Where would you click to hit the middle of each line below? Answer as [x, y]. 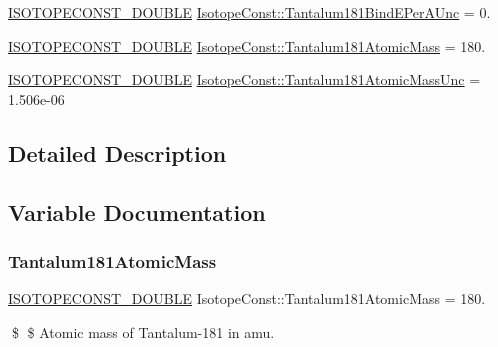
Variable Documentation [137, 211]
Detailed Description [117, 152]
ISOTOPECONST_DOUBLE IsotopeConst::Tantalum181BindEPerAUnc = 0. [249, 12]
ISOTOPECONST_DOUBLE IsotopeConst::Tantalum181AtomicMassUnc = [244, 79]
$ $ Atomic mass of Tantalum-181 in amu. [143, 331]
